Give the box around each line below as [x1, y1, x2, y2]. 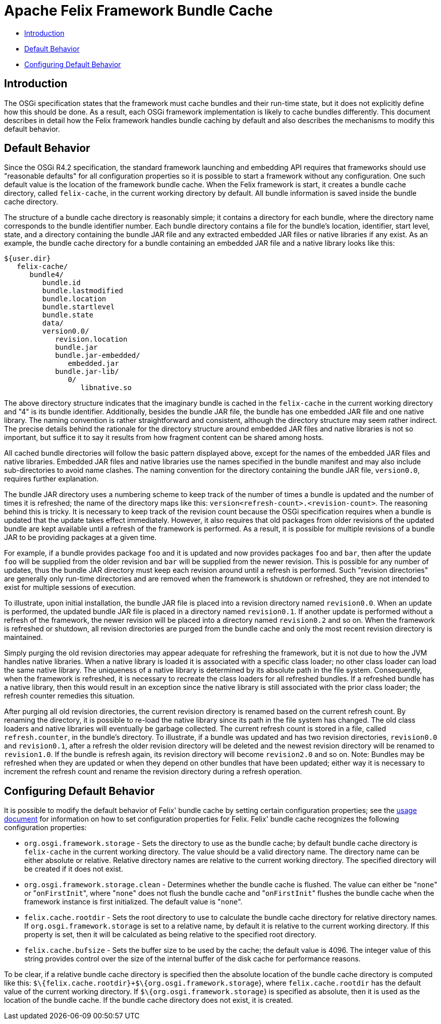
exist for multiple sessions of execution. [4, 583, 136, 592]
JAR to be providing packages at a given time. [4, 533, 157, 542]
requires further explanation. [4, 474, 99, 483]
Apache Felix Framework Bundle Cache [4, 2, 273, 19]
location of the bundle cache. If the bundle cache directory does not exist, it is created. [4, 996, 293, 1005]
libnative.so [80, 384, 132, 392]
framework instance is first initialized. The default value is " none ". [24, 897, 243, 906]
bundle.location [42, 295, 106, 303]
